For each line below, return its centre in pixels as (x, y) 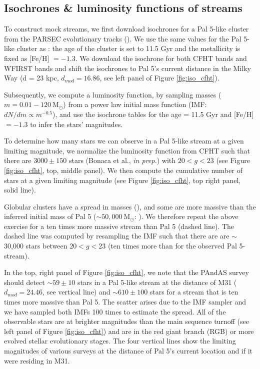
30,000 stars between (36, 246)
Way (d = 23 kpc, (31, 78)
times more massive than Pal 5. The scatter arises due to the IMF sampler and (125, 302)
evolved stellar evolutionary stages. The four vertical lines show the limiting (120, 341)
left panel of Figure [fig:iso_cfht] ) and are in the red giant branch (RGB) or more (129, 331)
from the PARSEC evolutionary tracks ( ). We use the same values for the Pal (123, 38)
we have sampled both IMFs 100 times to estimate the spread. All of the (115, 311)
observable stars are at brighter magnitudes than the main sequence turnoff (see (126, 321)
